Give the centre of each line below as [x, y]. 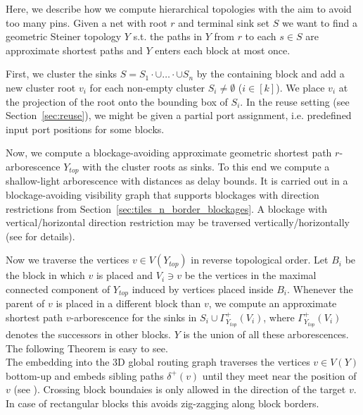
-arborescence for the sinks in [134, 317]
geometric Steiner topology [64, 36]
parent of [25, 303]
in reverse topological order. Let [260, 260]
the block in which [45, 275]
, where [279, 317]
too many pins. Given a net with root [87, 22]
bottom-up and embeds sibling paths [85, 375]
